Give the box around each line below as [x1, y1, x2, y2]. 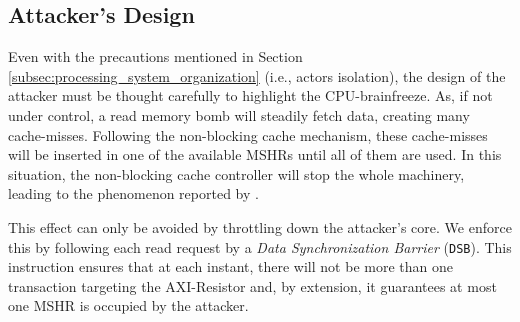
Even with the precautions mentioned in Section [8, 46, 303, 67]
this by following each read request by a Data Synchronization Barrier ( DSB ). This [8, 236, 512, 257]
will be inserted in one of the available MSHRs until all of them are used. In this [8, 144, 502, 165]
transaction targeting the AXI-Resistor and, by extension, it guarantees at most [8, 275, 497, 296]
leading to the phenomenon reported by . [8, 183, 259, 204]
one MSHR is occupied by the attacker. [8, 295, 249, 316]
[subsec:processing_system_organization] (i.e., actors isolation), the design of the [8, 65, 506, 86]
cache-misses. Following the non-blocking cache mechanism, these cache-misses [8, 124, 488, 145]
